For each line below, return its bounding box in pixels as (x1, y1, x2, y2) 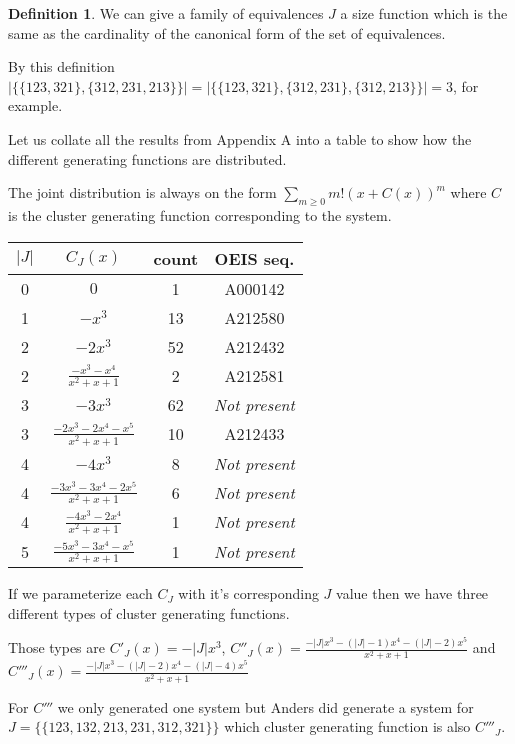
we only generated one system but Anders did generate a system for (57, 696, 474, 717)
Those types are (8, 637, 106, 658)
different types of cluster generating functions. (8, 602, 290, 623)
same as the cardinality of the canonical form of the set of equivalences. (8, 22, 446, 43)
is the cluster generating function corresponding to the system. (8, 204, 392, 225)
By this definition (8, 56, 115, 77)
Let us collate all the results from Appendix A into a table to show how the (8, 128, 472, 149)
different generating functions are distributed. (8, 148, 287, 169)
